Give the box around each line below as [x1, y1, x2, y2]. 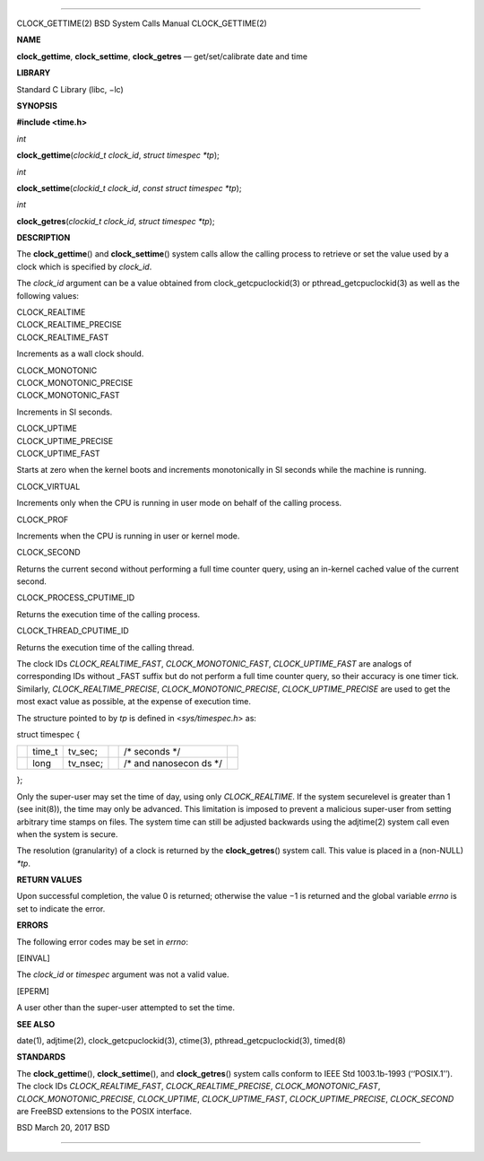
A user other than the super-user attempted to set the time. [16, 1002, 235, 1013]
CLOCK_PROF [16, 514, 69, 525]
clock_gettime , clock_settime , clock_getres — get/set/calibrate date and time [16, 50, 308, 62]
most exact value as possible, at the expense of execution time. [16, 696, 251, 707]
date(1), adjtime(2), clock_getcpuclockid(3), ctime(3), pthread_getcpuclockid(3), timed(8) [16, 1035, 346, 1045]
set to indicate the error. [16, 903, 106, 914]
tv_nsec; [67, 757, 103, 770]
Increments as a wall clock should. [16, 348, 144, 359]
